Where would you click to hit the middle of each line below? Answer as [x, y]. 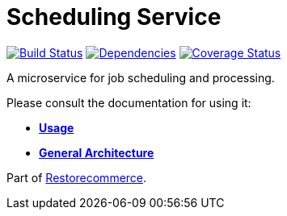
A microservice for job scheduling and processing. [141, 77]
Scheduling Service [114, 17]
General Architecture [97, 152]
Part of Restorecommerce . [77, 177]
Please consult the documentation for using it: [129, 102]
